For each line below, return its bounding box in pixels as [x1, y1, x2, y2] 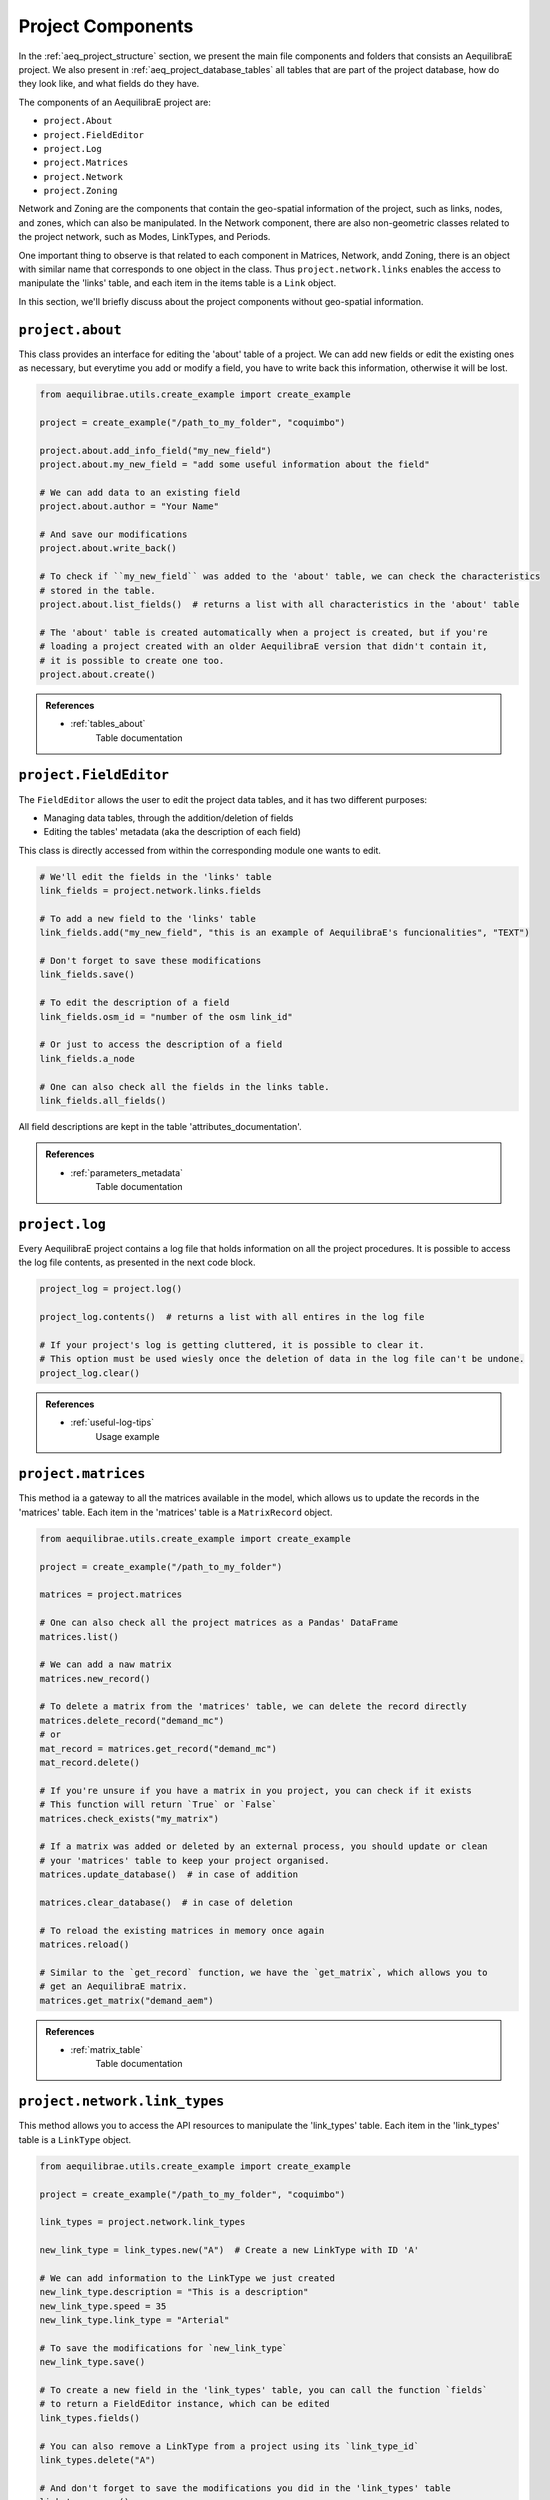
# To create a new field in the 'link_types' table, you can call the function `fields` [39, 2384, 489, 2395]
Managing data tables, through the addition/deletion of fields [43, 811, 294, 824]
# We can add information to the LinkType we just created [39, 2272, 335, 2284]
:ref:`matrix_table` [70, 2044, 144, 2056]
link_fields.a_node [39, 1053, 135, 1064]
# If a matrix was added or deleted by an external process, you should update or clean [39, 1841, 489, 1852]
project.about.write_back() [39, 543, 177, 554]
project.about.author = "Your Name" [39, 501, 220, 512]
